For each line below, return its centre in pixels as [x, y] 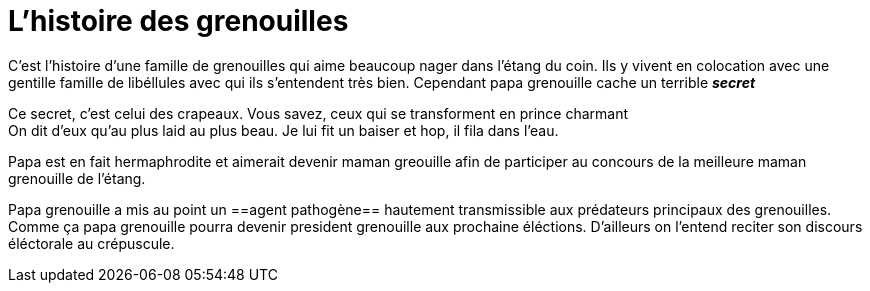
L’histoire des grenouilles [178, 21]
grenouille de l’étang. [77, 178]
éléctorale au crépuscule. [91, 243]
